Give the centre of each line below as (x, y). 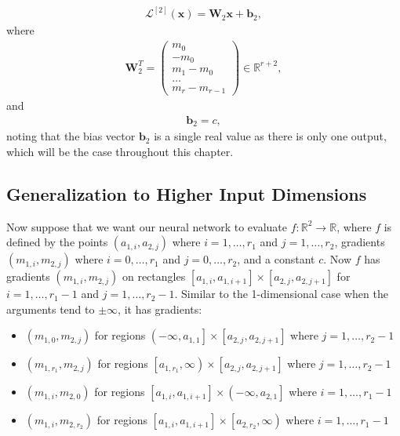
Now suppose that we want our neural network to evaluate (147, 226)
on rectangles (154, 276)
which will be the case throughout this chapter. (120, 151)
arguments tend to (51, 309)
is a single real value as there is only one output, (270, 136)
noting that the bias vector (71, 136)
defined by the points (57, 242)
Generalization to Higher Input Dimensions (187, 193)
